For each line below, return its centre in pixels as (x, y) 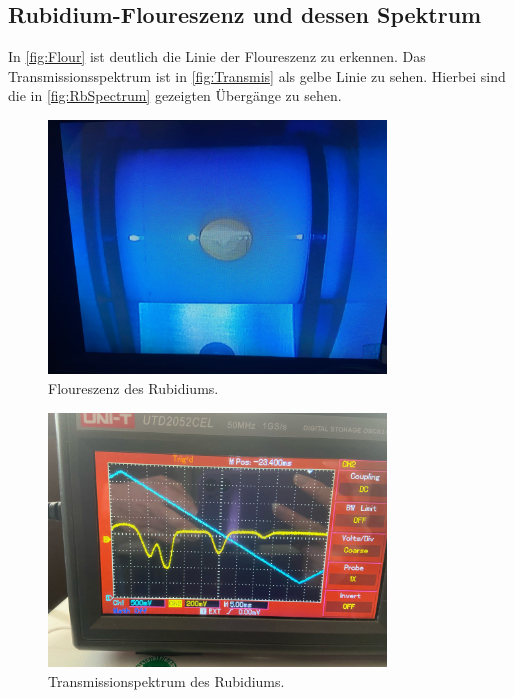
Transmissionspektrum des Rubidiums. (166, 680)
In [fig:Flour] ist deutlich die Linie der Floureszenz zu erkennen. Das (217, 56)
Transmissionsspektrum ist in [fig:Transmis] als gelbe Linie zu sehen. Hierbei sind (257, 75)
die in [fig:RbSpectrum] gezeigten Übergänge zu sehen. (175, 95)
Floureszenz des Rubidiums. (133, 387)
